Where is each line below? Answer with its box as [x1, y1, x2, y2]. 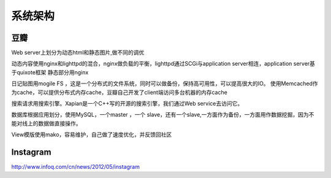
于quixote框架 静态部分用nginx [11, 68, 89, 76]
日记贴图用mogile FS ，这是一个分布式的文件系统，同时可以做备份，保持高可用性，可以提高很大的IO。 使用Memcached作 [11, 80, 318, 87]
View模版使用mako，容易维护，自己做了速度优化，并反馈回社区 [11, 131, 172, 138]
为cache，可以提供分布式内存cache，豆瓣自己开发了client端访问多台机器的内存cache [11, 88, 228, 96]
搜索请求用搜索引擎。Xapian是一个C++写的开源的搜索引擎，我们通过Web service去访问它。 [11, 100, 243, 107]
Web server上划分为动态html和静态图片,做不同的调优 [11, 49, 145, 56]
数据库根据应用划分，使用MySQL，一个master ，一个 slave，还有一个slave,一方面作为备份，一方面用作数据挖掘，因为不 [11, 111, 314, 118]
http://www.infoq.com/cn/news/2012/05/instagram [11, 163, 140, 171]
